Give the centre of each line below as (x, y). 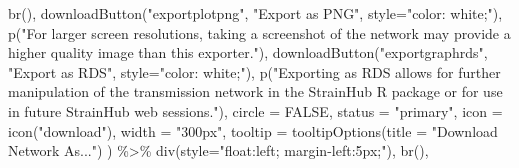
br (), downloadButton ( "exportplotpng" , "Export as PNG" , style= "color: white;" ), (255, 13)
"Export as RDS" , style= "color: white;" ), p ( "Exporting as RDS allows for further (254, 71)
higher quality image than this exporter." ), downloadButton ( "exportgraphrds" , (248, 52)
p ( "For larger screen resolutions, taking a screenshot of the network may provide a (259, 32)
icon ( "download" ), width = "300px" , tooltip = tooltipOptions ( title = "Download (253, 130)
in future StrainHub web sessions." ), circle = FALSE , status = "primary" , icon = (255, 110)
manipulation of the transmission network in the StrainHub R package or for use (255, 91)
